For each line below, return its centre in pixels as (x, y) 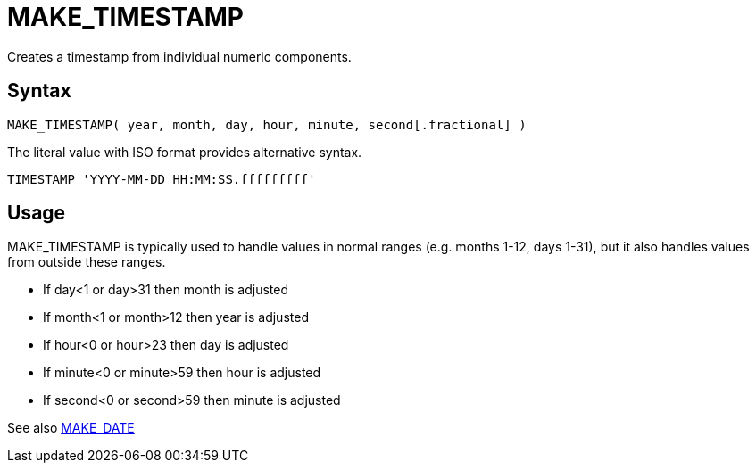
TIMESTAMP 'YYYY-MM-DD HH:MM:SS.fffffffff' (162, 179)
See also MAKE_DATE (71, 428)
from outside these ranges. (87, 262)
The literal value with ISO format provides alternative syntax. (185, 152)
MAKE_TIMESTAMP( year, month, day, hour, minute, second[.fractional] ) (267, 124)
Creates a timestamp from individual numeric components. (179, 56)
